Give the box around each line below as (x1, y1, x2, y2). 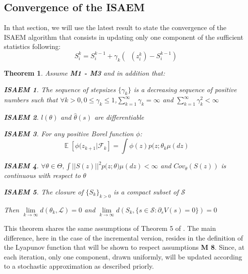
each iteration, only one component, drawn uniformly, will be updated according (4, 251, 242, 261)
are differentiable (94, 112, 144, 122)
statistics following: (4, 41, 61, 51)
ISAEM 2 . (4, 112, 39, 122)
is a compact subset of (113, 186, 179, 196)
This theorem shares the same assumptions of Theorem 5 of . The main (4, 223, 216, 233)
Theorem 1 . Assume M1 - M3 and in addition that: (4, 67, 165, 78)
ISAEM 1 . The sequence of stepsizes (4, 84, 116, 94)
